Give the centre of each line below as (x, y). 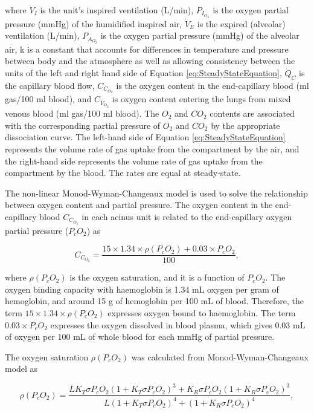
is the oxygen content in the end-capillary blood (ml (213, 85)
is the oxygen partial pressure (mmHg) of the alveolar (200, 35)
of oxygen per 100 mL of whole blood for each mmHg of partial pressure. (140, 337)
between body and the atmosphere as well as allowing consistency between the (150, 61)
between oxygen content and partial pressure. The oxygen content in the (139, 205)
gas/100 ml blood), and (48, 99)
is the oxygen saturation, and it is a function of (157, 277)
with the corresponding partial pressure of (83, 125)
